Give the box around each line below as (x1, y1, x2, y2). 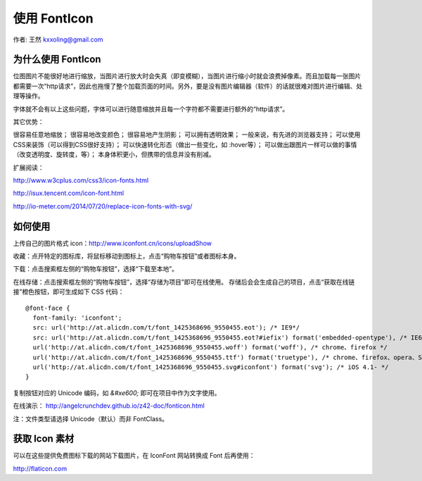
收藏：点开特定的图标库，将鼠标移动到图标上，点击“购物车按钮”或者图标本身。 (13, 252, 241, 261)
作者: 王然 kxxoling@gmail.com (13, 35, 103, 44)
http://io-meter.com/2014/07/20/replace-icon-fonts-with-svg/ (13, 201, 193, 211)
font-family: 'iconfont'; (32, 314, 122, 322)
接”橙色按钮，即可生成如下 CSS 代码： (13, 287, 124, 296)
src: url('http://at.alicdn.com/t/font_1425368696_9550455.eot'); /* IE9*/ (32, 324, 300, 332)
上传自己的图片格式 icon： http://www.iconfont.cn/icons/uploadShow (13, 239, 212, 247)
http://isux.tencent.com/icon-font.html (13, 189, 124, 197)
